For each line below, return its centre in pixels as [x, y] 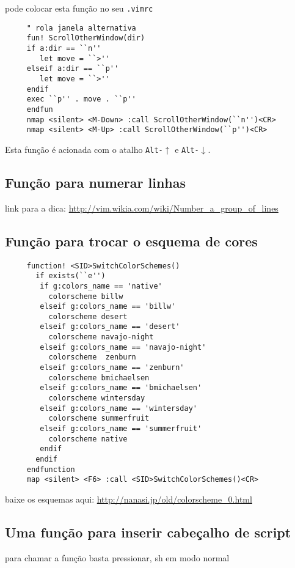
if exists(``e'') [71, 276]
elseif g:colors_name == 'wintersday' [118, 408]
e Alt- [187, 149]
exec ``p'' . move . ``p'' [81, 99]
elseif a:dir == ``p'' [73, 69]
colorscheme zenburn [92, 357]
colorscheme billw [86, 296]
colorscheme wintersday [97, 398]
